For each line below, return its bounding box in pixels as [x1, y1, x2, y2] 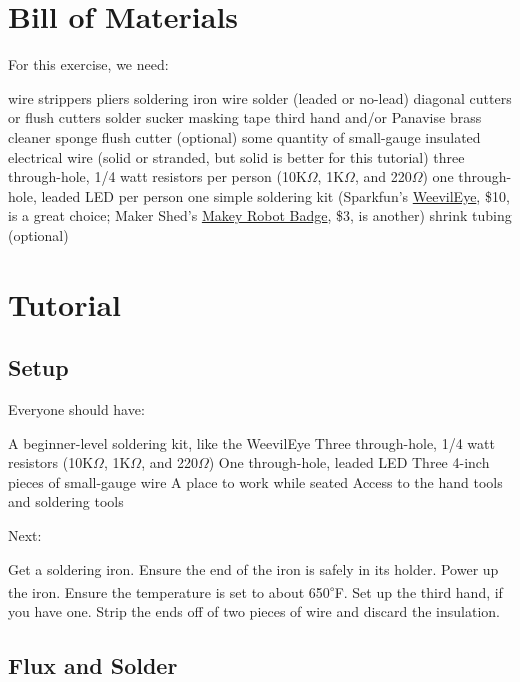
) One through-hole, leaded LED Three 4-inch [208, 452, 490, 473]
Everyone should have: [8, 399, 145, 420]
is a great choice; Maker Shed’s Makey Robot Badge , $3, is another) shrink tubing [8, 205, 512, 226]
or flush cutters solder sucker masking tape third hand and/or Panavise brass [8, 107, 482, 128]
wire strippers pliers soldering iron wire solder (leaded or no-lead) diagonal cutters [8, 87, 512, 108]
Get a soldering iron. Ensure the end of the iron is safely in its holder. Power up [8, 558, 499, 579]
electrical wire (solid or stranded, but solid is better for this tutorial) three [8, 146, 465, 167]
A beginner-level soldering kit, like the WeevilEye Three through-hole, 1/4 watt [8, 432, 495, 453]
